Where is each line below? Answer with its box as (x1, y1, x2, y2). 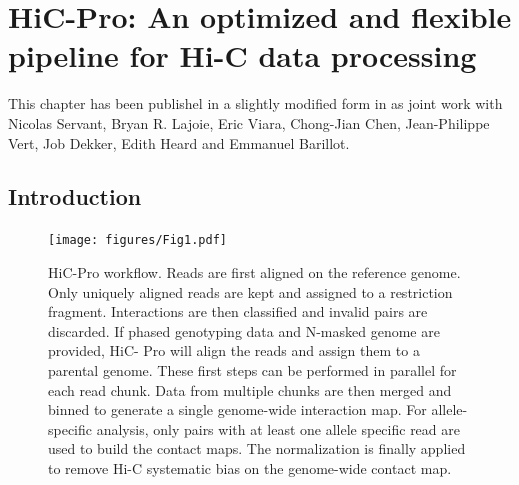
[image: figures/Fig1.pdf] (48, 233, 227, 248)
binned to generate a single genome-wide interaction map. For (48, 399, 427, 420)
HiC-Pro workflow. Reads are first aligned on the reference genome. (48, 261, 461, 282)
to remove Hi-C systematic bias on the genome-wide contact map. (48, 457, 452, 478)
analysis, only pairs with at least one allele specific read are (96, 418, 460, 439)
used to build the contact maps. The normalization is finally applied (48, 438, 466, 459)
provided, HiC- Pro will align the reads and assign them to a (48, 340, 420, 361)
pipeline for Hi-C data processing (8, 35, 477, 76)
